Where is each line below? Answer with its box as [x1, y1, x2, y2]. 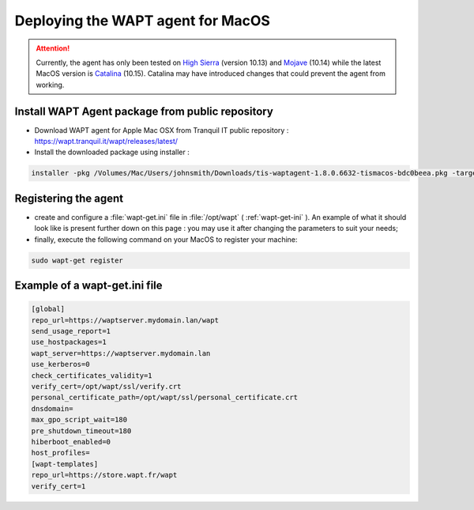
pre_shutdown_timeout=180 [31, 426, 132, 435]
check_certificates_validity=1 [31, 371, 153, 380]
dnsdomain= [31, 404, 73, 413]
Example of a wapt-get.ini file [14, 279, 163, 293]
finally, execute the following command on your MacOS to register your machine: [34, 234, 298, 244]
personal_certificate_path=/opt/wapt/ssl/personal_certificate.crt [31, 393, 299, 402]
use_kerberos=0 [31, 360, 90, 369]
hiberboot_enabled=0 [31, 437, 111, 446]
